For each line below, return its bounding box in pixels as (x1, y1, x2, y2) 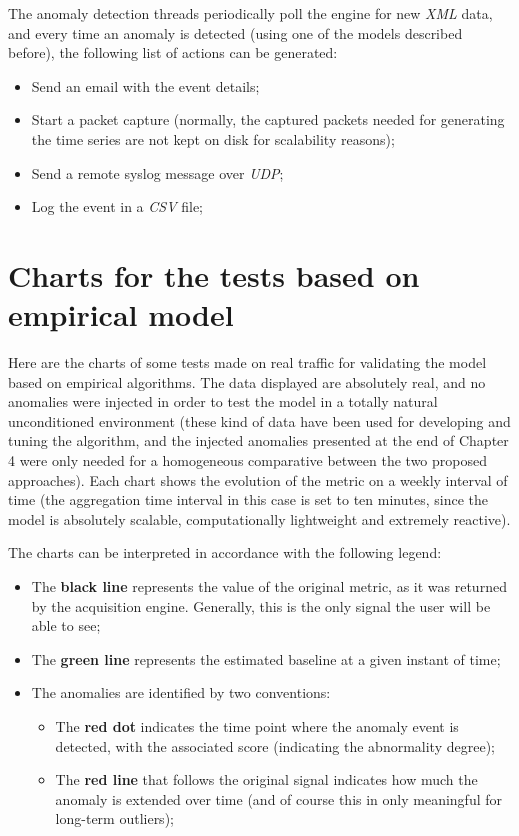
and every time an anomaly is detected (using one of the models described (8, 22, 463, 43)
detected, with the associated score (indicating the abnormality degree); (55, 735, 495, 756)
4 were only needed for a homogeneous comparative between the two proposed (8, 450, 487, 471)
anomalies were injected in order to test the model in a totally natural (8, 391, 438, 412)
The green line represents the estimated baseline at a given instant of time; (31, 648, 501, 669)
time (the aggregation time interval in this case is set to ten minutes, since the (8, 489, 488, 510)
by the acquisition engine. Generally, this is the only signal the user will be (31, 595, 491, 616)
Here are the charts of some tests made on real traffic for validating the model (8, 352, 487, 373)
